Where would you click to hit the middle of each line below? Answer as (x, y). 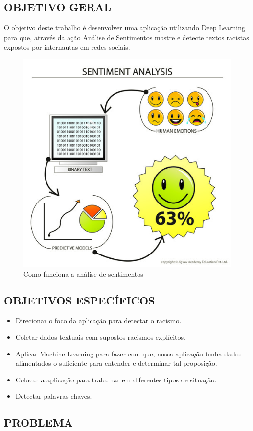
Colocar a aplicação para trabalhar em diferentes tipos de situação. (116, 379)
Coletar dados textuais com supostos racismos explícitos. (100, 337)
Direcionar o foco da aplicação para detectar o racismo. (98, 320)
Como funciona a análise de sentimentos (83, 273)
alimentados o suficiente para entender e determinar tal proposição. (116, 363)
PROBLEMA (38, 422)
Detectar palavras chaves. (54, 396)
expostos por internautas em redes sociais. (67, 47)
